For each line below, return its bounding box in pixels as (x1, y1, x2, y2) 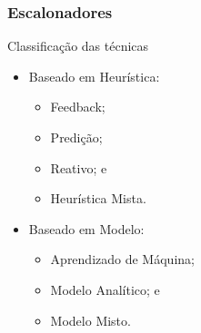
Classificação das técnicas (7, 36, 149, 55)
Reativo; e (50, 158, 107, 177)
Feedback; (50, 97, 106, 116)
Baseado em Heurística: (28, 66, 160, 85)
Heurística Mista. (50, 189, 146, 208)
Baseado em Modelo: (28, 219, 145, 238)
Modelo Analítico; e (50, 279, 160, 299)
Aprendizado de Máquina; (50, 250, 195, 269)
